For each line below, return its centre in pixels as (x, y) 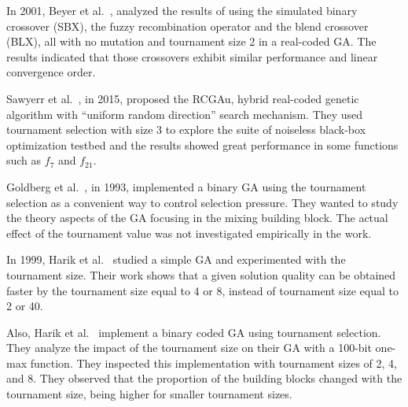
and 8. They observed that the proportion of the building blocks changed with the (204, 378)
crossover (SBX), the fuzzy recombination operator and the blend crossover (187, 26)
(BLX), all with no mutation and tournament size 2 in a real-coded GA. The (191, 41)
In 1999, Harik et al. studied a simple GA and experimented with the (176, 259)
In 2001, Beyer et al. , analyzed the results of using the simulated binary (182, 10)
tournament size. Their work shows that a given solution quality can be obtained (201, 274)
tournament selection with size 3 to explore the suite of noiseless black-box (186, 129)
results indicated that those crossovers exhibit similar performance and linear (192, 56)
